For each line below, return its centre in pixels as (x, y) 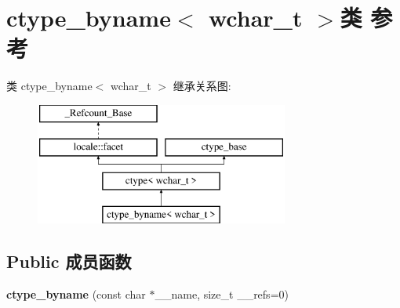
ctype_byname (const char (76, 294)
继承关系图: (202, 86)
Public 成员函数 (69, 261)
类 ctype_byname (49, 86)
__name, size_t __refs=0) (222, 294)
